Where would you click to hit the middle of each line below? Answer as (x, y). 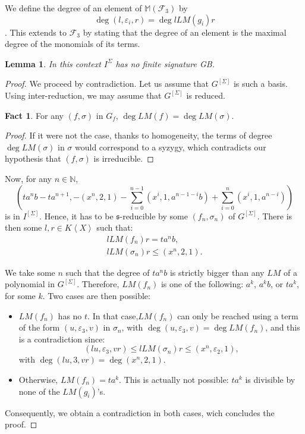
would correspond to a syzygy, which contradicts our (171, 147)
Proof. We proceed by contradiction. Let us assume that (107, 84)
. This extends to (36, 32)
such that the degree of (108, 272)
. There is (275, 216)
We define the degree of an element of (73, 8)
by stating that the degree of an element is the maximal (185, 32)
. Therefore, (98, 284)
